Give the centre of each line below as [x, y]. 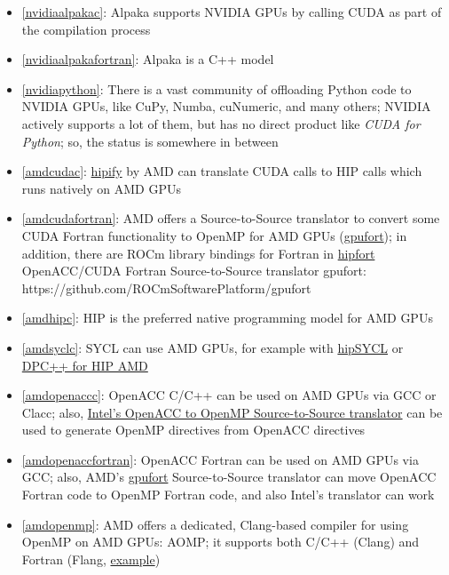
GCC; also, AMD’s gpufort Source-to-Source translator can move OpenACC [229, 477]
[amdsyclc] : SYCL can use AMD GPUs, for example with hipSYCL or [213, 347]
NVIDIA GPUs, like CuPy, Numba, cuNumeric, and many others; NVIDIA [226, 106]
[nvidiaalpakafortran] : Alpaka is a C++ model [148, 59]
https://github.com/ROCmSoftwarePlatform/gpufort [166, 287]
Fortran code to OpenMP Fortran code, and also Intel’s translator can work [228, 495]
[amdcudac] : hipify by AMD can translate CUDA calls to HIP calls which [222, 171]
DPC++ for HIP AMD [85, 365]
